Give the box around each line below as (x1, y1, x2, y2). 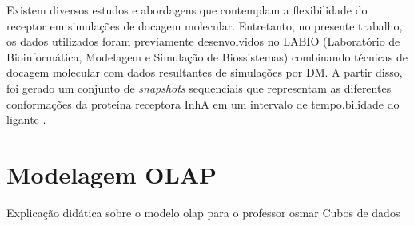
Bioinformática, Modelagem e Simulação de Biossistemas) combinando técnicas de (6, 48, 408, 65)
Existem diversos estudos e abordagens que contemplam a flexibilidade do (6, 2, 368, 18)
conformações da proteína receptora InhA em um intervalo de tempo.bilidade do (6, 95, 400, 112)
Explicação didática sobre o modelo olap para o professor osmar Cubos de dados (6, 204, 400, 220)
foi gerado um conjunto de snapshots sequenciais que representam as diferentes (6, 79, 392, 96)
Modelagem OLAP (6, 157, 217, 190)
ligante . (6, 111, 46, 128)
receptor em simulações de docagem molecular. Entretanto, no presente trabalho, (6, 17, 403, 34)
